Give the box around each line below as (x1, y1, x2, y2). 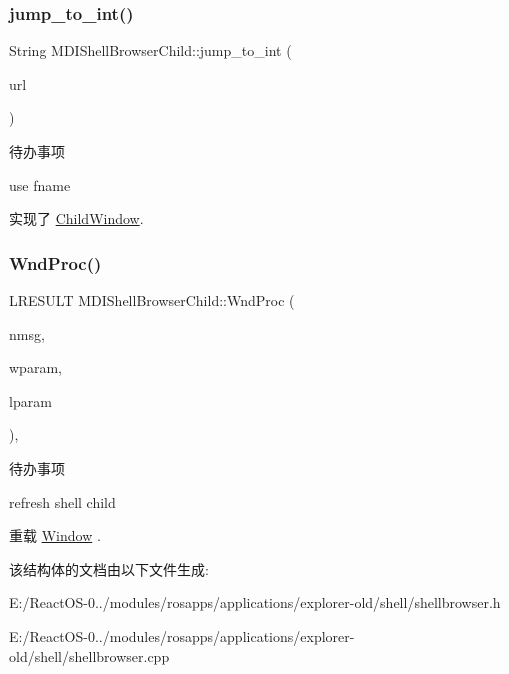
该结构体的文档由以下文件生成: (9, 558, 209, 579)
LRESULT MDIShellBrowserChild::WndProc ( (9, 290, 295, 310)
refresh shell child (9, 491, 116, 512)
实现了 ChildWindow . (9, 208, 144, 229)
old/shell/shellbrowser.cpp (9, 645, 170, 666)
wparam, (9, 357, 62, 378)
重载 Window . (9, 525, 101, 546)
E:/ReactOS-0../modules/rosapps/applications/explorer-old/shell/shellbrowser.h (9, 592, 501, 613)
